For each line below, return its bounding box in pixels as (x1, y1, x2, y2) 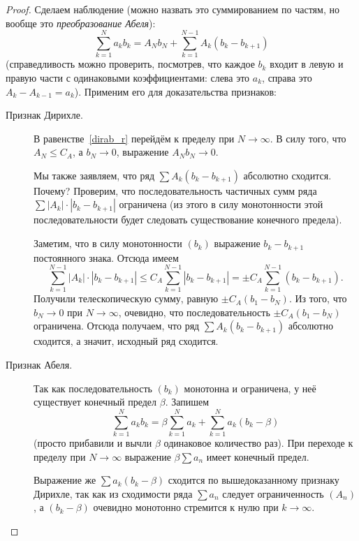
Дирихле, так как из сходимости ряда (34, 486, 193, 501)
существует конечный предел (34, 394, 157, 409)
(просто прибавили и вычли (34, 435, 152, 450)
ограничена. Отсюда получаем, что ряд (34, 318, 200, 333)
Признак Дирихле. (6, 108, 83, 122)
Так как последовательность (34, 380, 152, 395)
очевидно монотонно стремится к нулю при (93, 500, 279, 514)
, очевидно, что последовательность (118, 304, 270, 319)
